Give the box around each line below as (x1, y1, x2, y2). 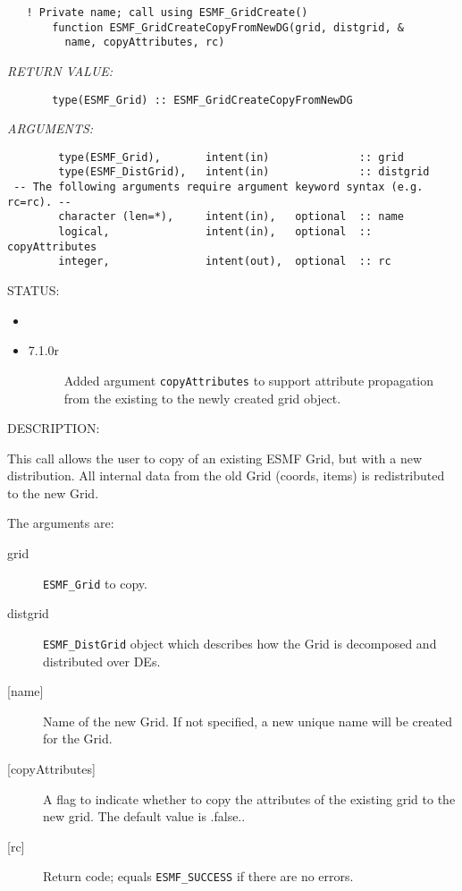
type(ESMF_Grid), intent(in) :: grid (58, 150, 404, 164)
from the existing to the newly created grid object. (63, 388, 341, 407)
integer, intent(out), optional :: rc (58, 255, 391, 268)
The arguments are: (7, 513, 114, 532)
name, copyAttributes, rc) (64, 36, 225, 49)
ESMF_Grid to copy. (43, 573, 147, 592)
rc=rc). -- (7, 195, 71, 208)
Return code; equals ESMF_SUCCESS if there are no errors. (43, 867, 354, 886)
